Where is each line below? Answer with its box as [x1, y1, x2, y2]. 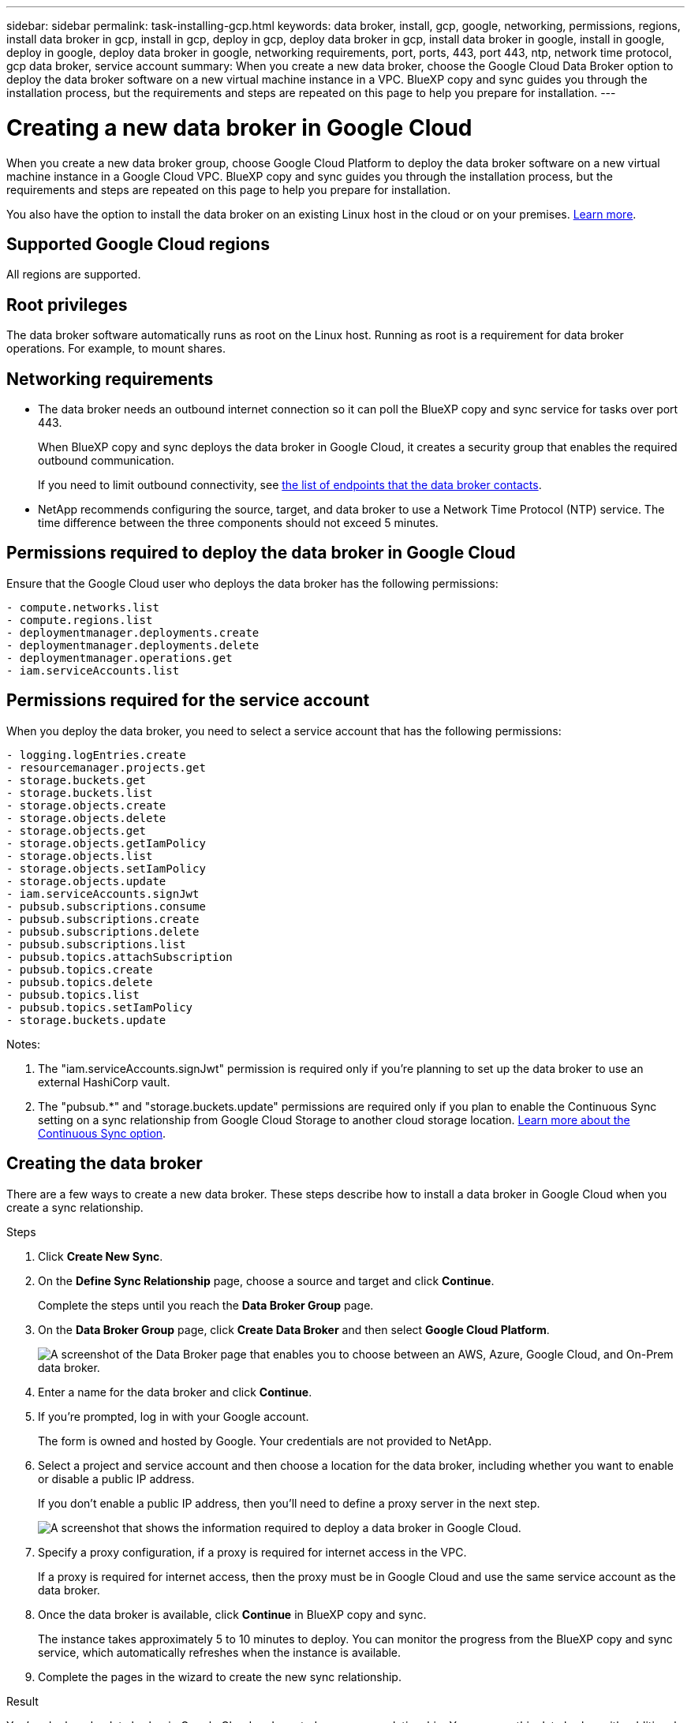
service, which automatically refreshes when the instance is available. [38, 1645, 402, 1659]
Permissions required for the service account [6, 690, 370, 711]
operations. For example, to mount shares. [6, 342, 226, 356]
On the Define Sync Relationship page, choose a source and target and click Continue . [38, 1273, 495, 1288]
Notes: [6, 1037, 40, 1051]
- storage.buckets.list [6, 786, 153, 799]
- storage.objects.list [6, 849, 153, 862]
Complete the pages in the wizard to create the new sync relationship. [38, 1669, 402, 1684]
